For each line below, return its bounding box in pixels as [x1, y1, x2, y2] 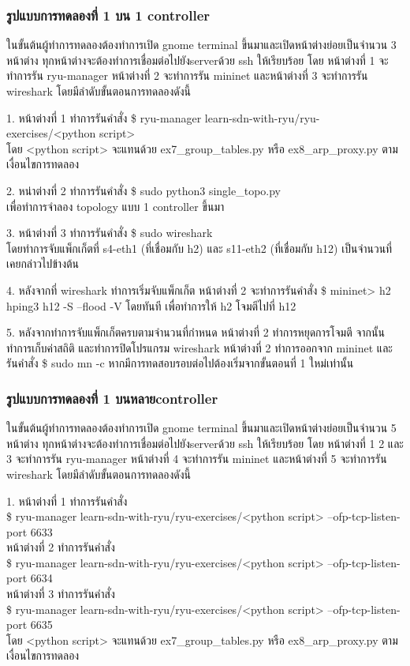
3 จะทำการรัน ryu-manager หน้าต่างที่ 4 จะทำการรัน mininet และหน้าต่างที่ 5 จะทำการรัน [6, 450, 387, 467]
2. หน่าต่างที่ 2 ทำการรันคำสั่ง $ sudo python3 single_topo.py [6, 182, 281, 198]
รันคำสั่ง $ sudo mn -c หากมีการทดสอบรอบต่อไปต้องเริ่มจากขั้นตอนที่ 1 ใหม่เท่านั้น [6, 355, 354, 371]
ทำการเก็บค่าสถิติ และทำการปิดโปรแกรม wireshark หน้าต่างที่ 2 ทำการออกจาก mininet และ [6, 339, 393, 356]
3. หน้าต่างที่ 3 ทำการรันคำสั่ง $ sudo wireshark [6, 224, 213, 241]
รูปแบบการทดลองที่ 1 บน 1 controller [6, 5, 211, 24]
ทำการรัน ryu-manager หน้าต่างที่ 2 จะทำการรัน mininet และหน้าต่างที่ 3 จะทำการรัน [6, 67, 368, 84]
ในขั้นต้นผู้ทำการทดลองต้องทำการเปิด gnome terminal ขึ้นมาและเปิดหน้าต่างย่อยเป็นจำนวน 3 [6, 36, 397, 53]
